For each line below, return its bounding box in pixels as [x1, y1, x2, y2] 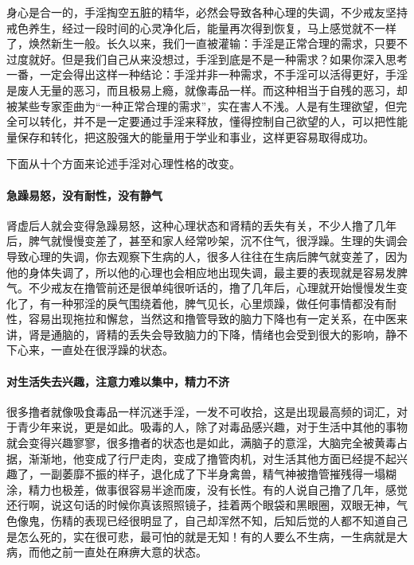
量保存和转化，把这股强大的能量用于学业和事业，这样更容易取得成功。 [6, 128, 374, 145]
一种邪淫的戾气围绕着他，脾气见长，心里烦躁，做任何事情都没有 [50, 294, 385, 311]
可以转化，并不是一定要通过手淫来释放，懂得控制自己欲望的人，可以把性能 [17, 113, 408, 130]
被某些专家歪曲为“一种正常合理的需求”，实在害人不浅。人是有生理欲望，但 [6, 97, 396, 114]
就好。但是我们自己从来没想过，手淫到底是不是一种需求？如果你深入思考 [28, 50, 408, 67]
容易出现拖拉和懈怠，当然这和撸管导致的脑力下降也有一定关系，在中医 [28, 310, 396, 327]
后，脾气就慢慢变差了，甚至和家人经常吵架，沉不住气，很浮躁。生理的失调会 [6, 232, 408, 249]
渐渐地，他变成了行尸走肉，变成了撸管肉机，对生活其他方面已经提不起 [28, 450, 396, 466]
